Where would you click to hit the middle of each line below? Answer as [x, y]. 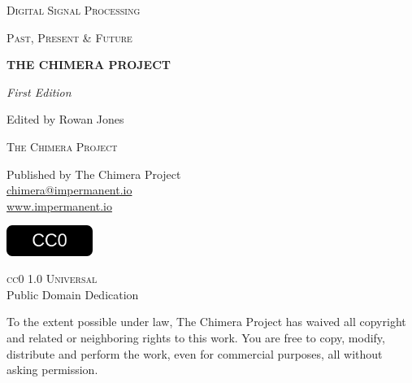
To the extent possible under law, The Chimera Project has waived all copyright [206, 322]
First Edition [39, 91]
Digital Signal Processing [74, 10]
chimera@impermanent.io [69, 190]
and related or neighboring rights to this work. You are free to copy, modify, [196, 337]
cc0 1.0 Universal [52, 279]
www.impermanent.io [59, 205]
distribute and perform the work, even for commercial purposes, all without [195, 353]
